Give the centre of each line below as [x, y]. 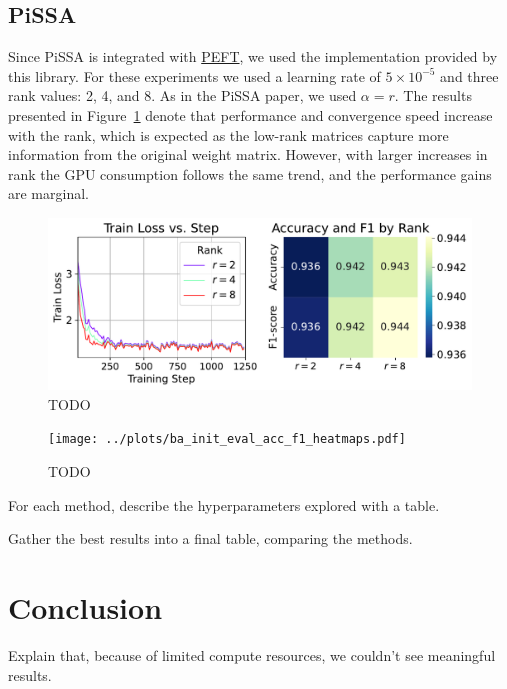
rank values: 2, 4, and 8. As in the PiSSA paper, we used [182, 95]
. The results [433, 95]
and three [469, 75]
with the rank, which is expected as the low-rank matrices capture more [228, 134]
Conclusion [85, 607]
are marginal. [48, 193]
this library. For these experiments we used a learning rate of [194, 75]
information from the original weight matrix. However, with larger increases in [248, 154]
